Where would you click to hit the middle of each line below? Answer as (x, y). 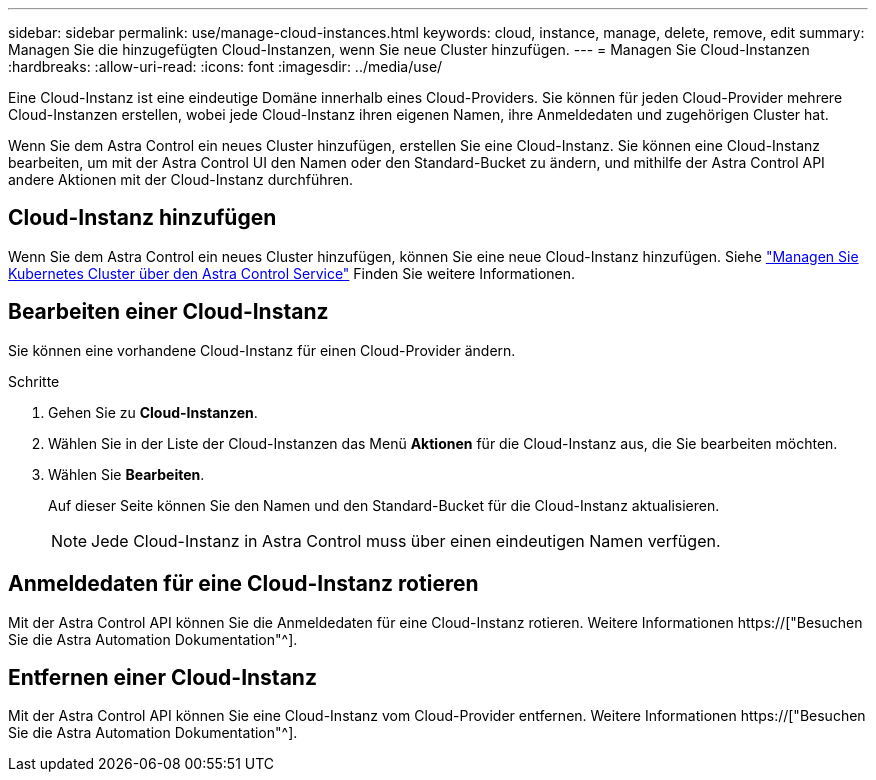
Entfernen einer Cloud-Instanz (162, 677)
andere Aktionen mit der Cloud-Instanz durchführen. (181, 179)
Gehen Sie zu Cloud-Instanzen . (153, 412)
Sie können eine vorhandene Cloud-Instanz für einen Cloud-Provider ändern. (262, 350)
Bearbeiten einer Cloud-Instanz (168, 312)
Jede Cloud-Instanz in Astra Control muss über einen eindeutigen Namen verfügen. (406, 540)
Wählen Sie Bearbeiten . (126, 474)
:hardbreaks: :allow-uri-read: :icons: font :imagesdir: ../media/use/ (225, 66)
